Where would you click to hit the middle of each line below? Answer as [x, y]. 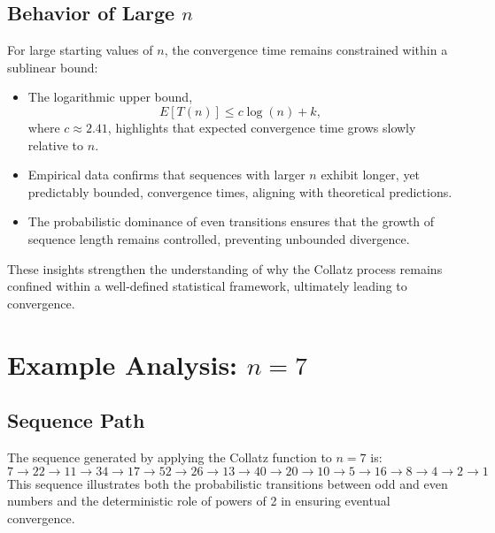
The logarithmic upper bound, [110, 97]
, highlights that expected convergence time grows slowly [262, 127]
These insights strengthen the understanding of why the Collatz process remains [225, 268]
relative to [56, 145]
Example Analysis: [123, 364]
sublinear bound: [53, 67]
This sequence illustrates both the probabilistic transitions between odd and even [228, 483]
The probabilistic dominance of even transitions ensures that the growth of [231, 221]
